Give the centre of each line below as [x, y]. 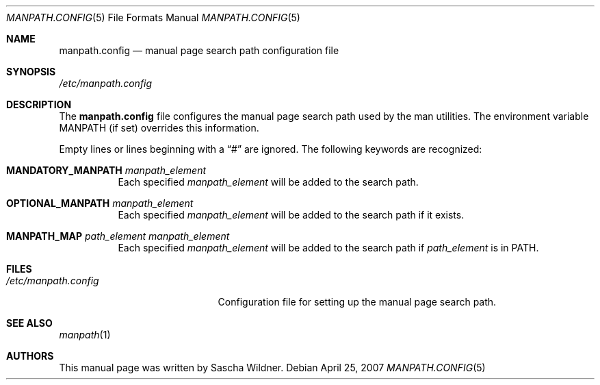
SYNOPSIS [31, 72]
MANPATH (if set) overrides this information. [159, 128]
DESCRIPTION [39, 104]
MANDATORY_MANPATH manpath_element [106, 170]
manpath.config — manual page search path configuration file [199, 50]
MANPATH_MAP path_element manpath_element [118, 236]
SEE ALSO [29, 323]
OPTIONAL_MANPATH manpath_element [100, 203]
